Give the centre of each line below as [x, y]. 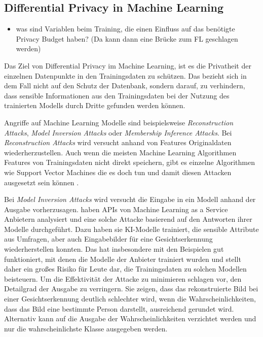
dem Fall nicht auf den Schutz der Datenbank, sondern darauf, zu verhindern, [125, 86]
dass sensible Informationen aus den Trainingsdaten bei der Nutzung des [117, 95]
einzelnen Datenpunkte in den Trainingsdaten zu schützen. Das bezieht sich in [125, 75]
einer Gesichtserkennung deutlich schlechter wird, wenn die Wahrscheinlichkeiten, [130, 299]
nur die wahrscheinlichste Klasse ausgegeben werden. [86, 328]
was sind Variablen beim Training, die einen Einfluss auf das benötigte [125, 29]
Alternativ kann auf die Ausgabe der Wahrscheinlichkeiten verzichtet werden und [130, 318]
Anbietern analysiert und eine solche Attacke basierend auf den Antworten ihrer [128, 219]
